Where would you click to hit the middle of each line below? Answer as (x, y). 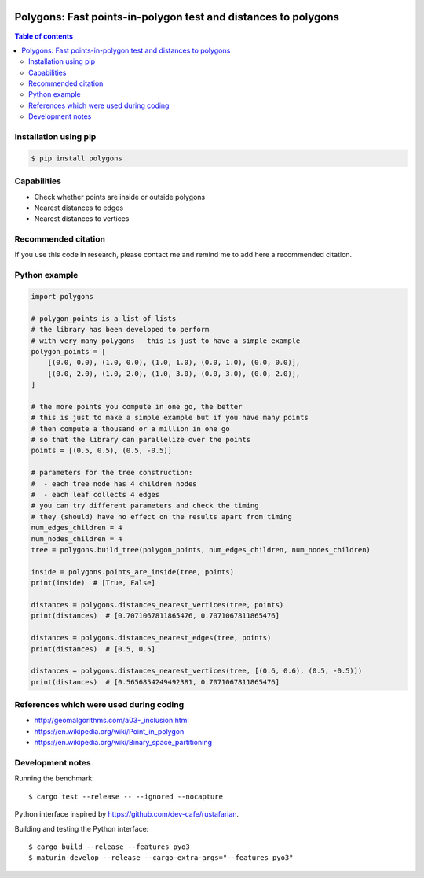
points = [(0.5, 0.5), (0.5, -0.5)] (102, 451)
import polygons (62, 296)
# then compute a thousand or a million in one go (131, 428)
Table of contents (44, 36)
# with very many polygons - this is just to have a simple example (166, 341)
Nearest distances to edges (79, 208)
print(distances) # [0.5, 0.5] (93, 649)
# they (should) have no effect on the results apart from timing (161, 516)
